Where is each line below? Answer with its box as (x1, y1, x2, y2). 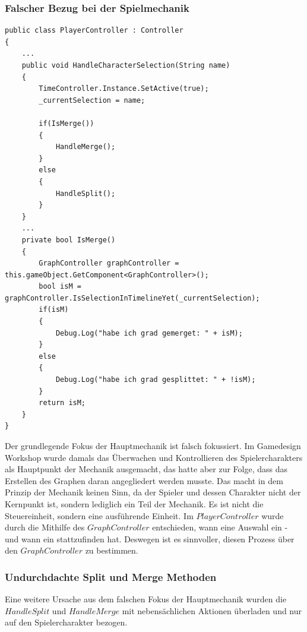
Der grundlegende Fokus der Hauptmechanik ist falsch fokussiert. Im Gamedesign (5, 440, 301, 451)
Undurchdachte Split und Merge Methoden (5, 569, 217, 584)
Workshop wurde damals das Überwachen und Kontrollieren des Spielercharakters (5, 451, 303, 463)
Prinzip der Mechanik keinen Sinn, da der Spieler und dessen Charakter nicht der (5, 486, 301, 498)
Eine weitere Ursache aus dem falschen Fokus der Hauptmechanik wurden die (5, 593, 287, 605)
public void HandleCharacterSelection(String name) (21, 61, 230, 69)
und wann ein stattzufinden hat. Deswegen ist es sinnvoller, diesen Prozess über (5, 532, 295, 545)
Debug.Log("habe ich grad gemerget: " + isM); (55, 328, 243, 337)
